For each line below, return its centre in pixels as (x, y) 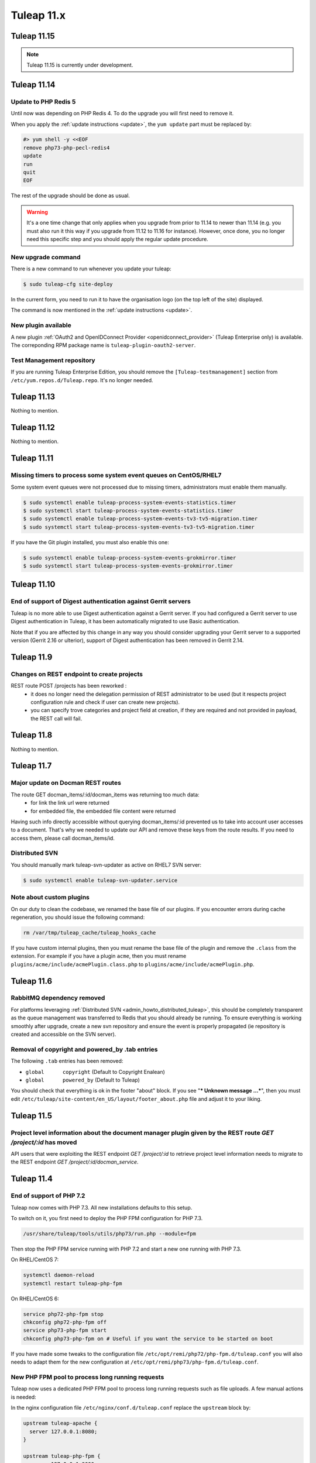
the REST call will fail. (56, 718)
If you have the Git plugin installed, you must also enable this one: (90, 542)
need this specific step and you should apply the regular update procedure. (118, 239)
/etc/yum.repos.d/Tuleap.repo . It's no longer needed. (82, 380)
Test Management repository (53, 360)
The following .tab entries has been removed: (67, 1061)
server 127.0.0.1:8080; (63, 1431)
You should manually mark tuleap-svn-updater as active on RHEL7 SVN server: (106, 865)
